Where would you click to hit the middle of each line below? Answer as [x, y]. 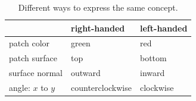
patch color [29, 43]
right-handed [98, 28]
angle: [20, 87]
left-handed [164, 28]
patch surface [33, 58]
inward [153, 73]
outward [86, 73]
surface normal [36, 73]
